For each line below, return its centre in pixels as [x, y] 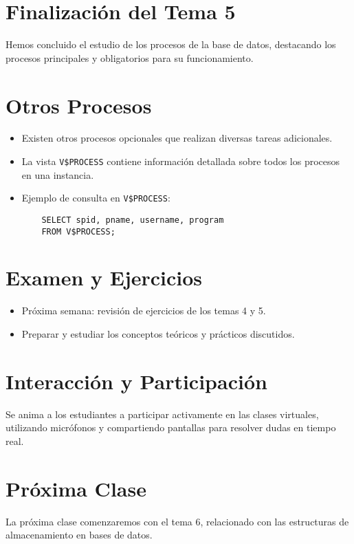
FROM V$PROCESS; [78, 231]
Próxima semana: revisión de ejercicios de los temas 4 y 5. [144, 311]
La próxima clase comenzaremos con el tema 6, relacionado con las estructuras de [177, 521]
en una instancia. [58, 174]
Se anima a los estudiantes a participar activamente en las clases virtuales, [162, 414]
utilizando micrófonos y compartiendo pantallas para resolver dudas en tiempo [171, 427]
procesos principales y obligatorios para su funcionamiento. [130, 57]
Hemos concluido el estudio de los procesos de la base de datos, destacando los [171, 44]
